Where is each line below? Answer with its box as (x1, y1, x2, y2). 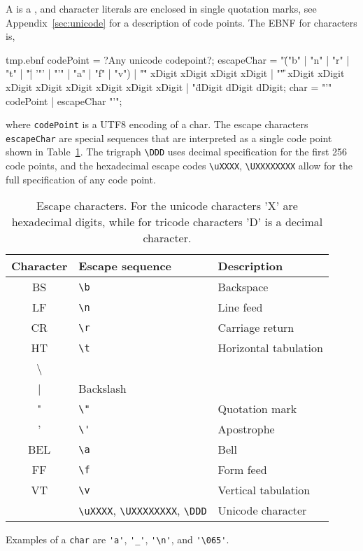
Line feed (218, 299, 263, 316)
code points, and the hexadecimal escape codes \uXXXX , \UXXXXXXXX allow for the (6, 158, 353, 173)
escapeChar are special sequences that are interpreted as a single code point (6, 130, 332, 145)
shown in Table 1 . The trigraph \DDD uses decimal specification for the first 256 (6, 144, 348, 159)
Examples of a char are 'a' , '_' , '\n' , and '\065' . (6, 532, 229, 547)
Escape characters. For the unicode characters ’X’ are (36, 197, 298, 214)
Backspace (218, 279, 269, 295)
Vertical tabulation (218, 482, 311, 498)
